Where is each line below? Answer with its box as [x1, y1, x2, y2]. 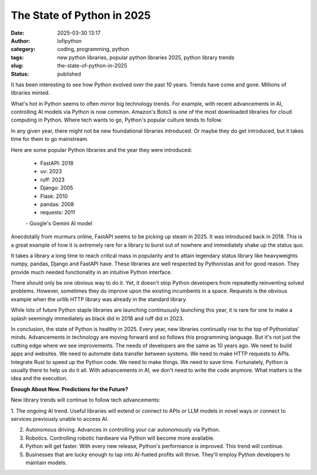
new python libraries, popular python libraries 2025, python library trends [57, 53, 235, 61]
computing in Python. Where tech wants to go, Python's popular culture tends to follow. [11, 116, 222, 123]
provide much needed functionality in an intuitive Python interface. [11, 268, 173, 275]
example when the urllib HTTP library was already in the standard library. [11, 295, 187, 302]
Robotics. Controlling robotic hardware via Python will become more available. [25, 434, 215, 442]
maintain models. [25, 459, 68, 466]
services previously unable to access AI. [11, 415, 109, 422]
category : [11, 46, 36, 53]
